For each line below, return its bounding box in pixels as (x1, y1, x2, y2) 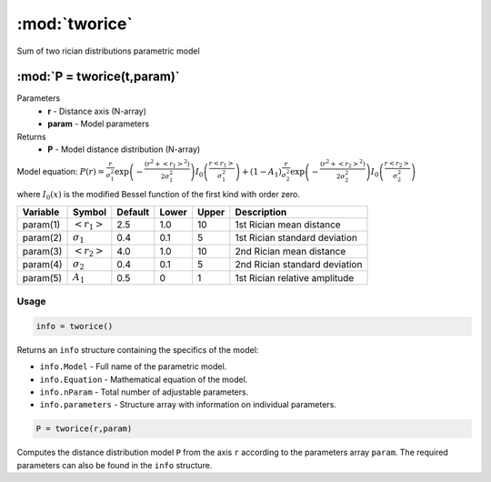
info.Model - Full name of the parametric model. (39, 361, 227, 372)
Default (116, 206, 150, 218)
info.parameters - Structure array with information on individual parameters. (39, 399, 336, 410)
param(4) (22, 258, 63, 271)
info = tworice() (35, 321, 114, 331)
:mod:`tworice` (16, 14, 134, 34)
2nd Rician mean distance (235, 245, 346, 257)
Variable (22, 206, 60, 218)
